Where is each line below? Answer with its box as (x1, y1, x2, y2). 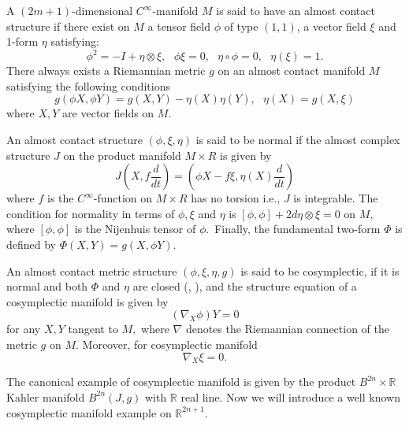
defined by (6, 236, 57, 253)
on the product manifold (63, 146, 181, 163)
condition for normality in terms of (6, 205, 175, 221)
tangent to (68, 320, 118, 337)
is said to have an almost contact (216, 2, 375, 18)
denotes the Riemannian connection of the (185, 320, 389, 337)
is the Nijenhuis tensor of (74, 220, 196, 237)
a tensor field (147, 17, 210, 34)
